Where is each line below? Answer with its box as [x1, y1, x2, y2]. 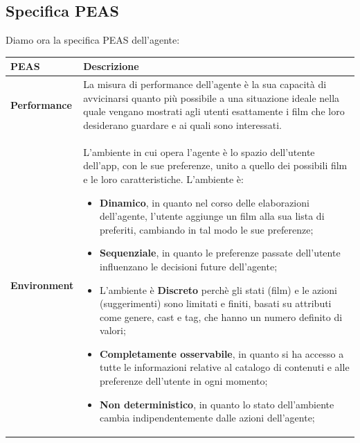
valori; [100, 323, 126, 338]
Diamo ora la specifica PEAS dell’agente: [6, 33, 180, 47]
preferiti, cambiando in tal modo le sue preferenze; [100, 222, 314, 236]
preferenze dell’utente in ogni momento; [100, 374, 268, 388]
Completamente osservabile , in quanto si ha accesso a [100, 346, 344, 361]
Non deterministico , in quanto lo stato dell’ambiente [100, 397, 334, 411]
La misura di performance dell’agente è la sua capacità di [83, 77, 327, 92]
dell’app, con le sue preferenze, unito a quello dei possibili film [83, 158, 348, 173]
